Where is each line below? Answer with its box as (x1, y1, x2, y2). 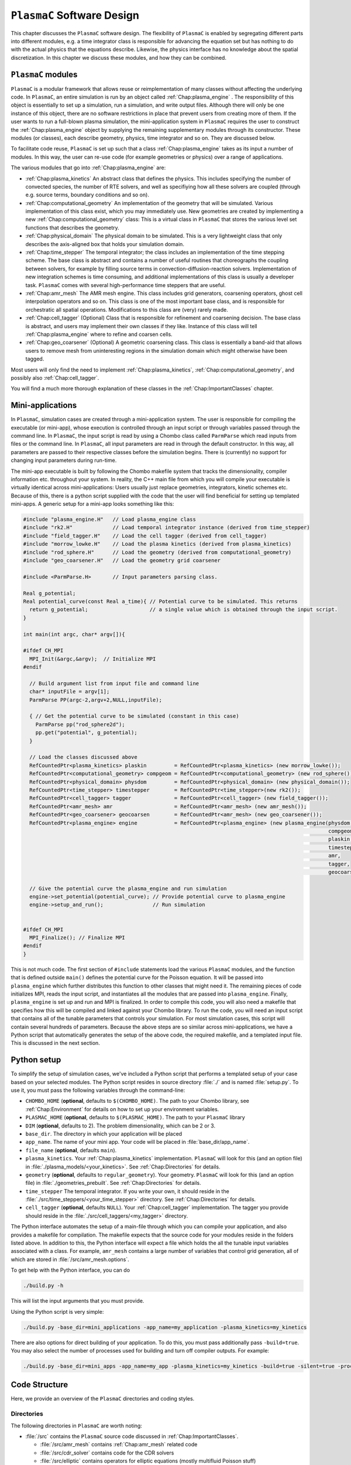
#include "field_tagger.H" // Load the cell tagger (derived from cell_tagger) (23, 532, 267, 539)
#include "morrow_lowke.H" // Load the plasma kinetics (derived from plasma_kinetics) (23, 541, 292, 547)
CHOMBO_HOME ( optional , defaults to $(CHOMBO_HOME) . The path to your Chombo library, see (25, 1098, 250, 1105)
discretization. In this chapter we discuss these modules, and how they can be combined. (11, 54, 226, 61)
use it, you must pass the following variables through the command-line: (11, 1086, 185, 1093)
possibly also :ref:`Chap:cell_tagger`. (11, 374, 99, 381)
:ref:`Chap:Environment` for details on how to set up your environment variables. (25, 1105, 219, 1113)
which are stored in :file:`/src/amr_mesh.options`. (11, 1256, 130, 1263)
